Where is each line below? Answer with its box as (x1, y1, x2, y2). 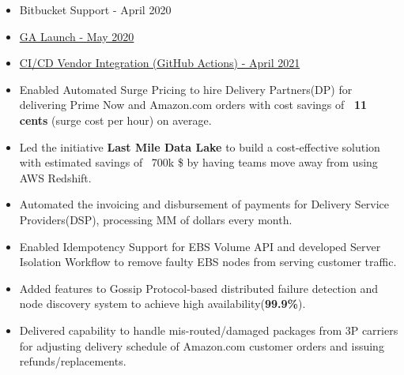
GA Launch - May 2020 (19, 28, 134, 44)
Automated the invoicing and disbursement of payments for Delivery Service (19, 196, 390, 212)
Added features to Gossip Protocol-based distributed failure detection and (19, 279, 378, 296)
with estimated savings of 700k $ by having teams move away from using (19, 154, 378, 171)
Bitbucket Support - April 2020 (19, 2, 172, 17)
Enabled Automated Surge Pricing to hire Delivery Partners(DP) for (19, 81, 353, 97)
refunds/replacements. (19, 353, 126, 369)
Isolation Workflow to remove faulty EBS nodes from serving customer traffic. (19, 253, 397, 270)
